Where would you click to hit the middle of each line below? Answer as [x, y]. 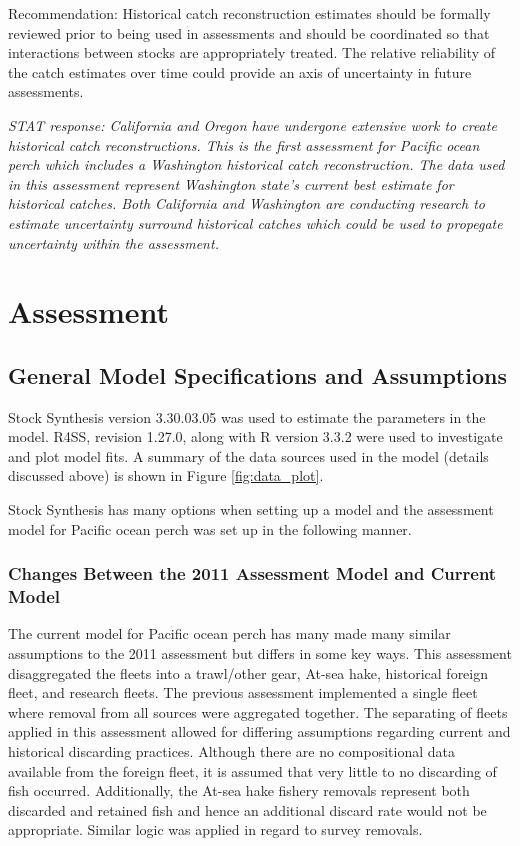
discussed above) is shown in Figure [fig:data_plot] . [166, 475]
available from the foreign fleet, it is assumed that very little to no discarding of [252, 770]
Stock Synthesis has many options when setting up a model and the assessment [251, 509]
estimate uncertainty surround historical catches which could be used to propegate [255, 222]
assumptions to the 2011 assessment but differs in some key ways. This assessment [260, 653]
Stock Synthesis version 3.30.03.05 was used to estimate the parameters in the [247, 416]
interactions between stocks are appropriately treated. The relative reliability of [252, 52]
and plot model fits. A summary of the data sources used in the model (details [248, 455]
